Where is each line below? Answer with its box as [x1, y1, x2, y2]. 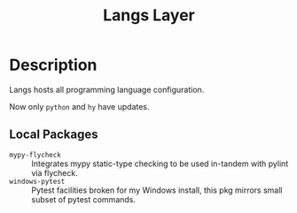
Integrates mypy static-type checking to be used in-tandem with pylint [31, 158, 289, 169]
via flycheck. [31, 167, 78, 178]
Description [9, 55, 98, 75]
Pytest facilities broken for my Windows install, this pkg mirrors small [31, 185, 283, 195]
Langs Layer [103, 5, 195, 26]
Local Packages [9, 127, 98, 142]
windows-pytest [9, 177, 66, 186]
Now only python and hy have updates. [9, 101, 150, 111]
